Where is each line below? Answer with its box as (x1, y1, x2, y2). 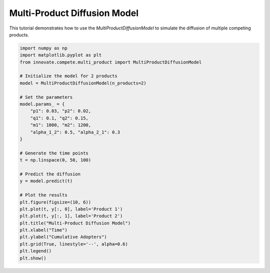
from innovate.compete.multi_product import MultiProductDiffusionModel (19, 59, 202, 65)
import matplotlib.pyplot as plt (19, 52, 102, 58)
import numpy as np (19, 45, 67, 51)
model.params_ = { (19, 101, 65, 107)
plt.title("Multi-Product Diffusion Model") (19, 220, 131, 226)
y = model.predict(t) (19, 178, 73, 184)
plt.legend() (19, 248, 52, 254)
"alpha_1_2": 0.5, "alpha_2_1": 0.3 (30, 129, 120, 135)
